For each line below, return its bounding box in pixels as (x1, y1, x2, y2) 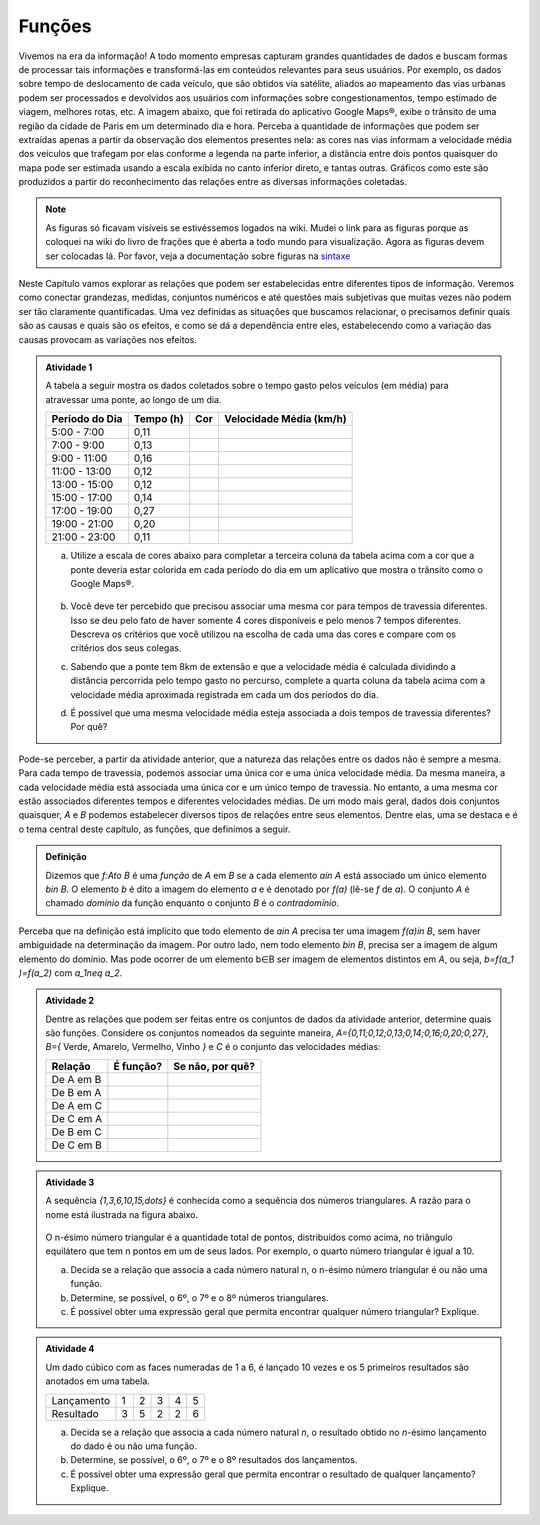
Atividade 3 (45, 1176, 95, 1188)
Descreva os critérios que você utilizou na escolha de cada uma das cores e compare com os (70, 628, 457, 640)
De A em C (51, 1098, 103, 1112)
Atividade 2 (45, 995, 95, 1007)
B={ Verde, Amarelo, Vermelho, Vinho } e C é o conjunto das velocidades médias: (45, 1041, 381, 1053)
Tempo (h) (133, 412, 184, 426)
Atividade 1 (45, 361, 93, 373)
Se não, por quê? (173, 1059, 255, 1073)
